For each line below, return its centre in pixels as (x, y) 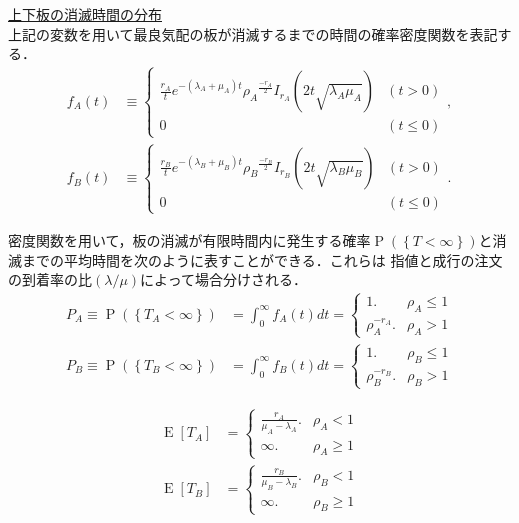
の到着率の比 (50, 279)
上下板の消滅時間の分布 (85, 14)
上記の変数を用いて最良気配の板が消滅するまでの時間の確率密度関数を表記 (253, 33)
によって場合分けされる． (223, 279)
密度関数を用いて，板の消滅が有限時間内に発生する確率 (189, 239)
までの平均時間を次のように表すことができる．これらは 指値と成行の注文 (262, 259)
